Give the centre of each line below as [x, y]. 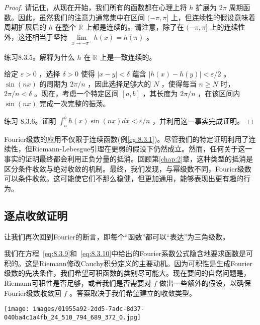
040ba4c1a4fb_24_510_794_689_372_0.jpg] [73, 317]
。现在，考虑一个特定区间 [76, 93]
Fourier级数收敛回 [33, 293]
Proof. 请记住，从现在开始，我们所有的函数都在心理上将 [96, 7]
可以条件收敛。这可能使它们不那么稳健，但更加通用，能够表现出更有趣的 [124, 178]
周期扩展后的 [25, 27]
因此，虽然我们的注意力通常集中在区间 [81, 17]
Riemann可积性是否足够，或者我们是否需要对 [78, 282]
